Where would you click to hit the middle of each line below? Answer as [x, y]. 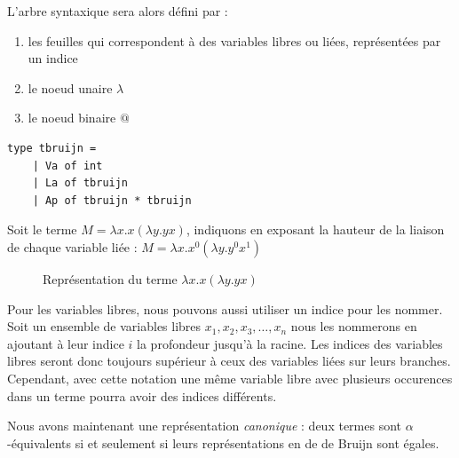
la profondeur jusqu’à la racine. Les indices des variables [290, 343]
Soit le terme [42, 229]
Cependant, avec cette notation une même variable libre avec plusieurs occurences [230, 378]
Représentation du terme [110, 278]
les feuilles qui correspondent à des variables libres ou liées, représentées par [234, 40]
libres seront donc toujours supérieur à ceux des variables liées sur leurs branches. [229, 361]
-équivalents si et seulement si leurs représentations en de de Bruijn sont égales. [223, 442]
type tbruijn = [52, 148]
